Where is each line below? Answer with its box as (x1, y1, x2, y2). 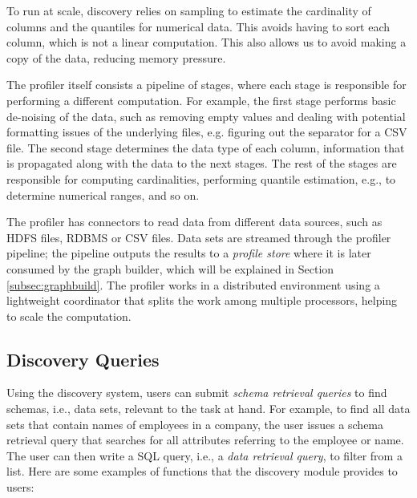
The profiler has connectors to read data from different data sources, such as (6, 213, 383, 230)
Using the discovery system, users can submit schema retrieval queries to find (6, 384, 387, 401)
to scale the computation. (6, 307, 132, 324)
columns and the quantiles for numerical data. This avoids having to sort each (6, 18, 391, 34)
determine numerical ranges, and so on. (6, 186, 200, 203)
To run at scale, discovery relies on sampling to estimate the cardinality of (6, 2, 371, 18)
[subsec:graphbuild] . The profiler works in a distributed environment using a (6, 276, 380, 293)
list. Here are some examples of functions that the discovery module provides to (6, 463, 398, 480)
